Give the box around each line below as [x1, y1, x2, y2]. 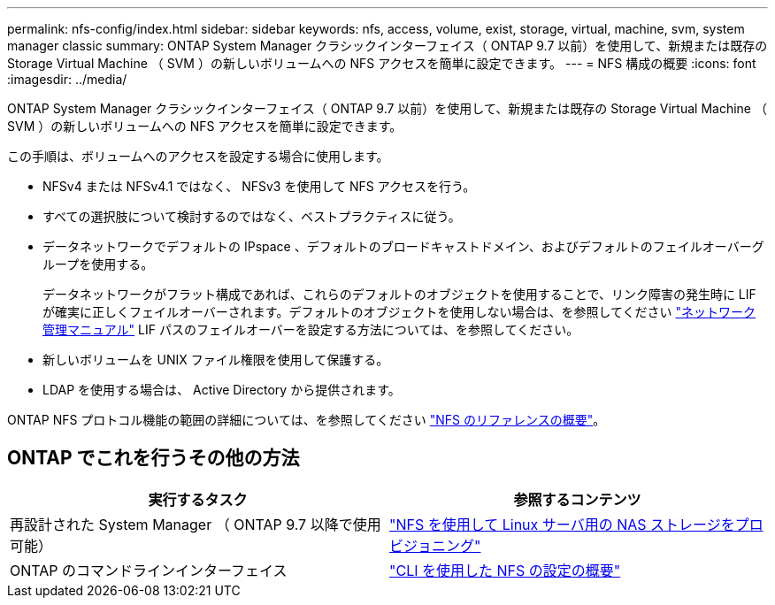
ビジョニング [389, 536, 475, 555]
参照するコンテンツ [513, 490, 641, 509]
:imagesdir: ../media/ [7, 72, 127, 87]
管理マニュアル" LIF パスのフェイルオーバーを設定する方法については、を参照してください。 [42, 322, 579, 337]
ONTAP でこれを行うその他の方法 [7, 447, 300, 470]
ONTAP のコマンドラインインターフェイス [10, 561, 288, 579]
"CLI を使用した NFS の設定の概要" [389, 561, 621, 579]
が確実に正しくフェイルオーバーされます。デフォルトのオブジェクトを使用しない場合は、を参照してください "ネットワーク [42, 304, 756, 319]
